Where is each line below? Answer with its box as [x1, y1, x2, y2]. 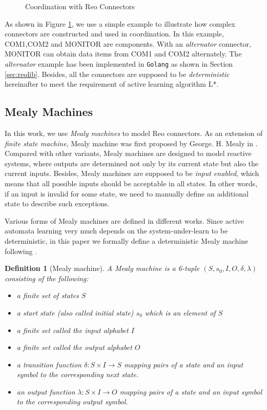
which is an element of [145, 307, 216, 318]
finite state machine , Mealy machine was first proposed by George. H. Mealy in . [5, 138, 258, 148]
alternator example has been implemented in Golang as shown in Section [5, 58, 233, 69]
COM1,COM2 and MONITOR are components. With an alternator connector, [5, 38, 251, 49]
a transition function [16, 359, 81, 369]
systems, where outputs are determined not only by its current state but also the [5, 158, 258, 168]
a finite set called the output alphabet [16, 342, 132, 353]
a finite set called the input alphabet [16, 324, 129, 335]
